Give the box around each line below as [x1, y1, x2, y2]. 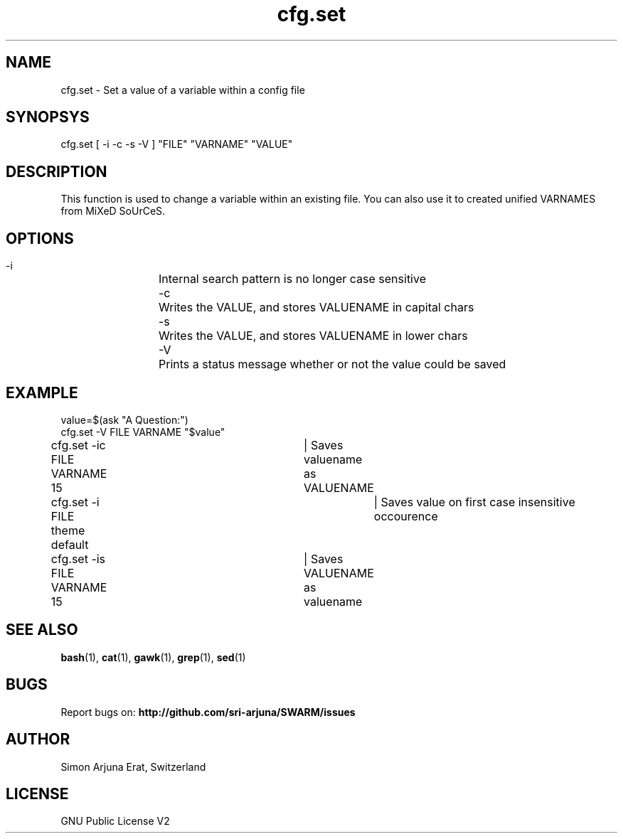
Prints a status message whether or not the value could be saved [159, 357, 506, 372]
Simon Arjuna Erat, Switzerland [60, 760, 206, 773]
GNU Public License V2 [60, 815, 170, 828]
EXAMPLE [6, 383, 78, 402]
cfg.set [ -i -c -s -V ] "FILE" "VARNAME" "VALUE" [60, 138, 293, 151]
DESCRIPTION [6, 162, 107, 181]
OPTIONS [6, 229, 74, 247]
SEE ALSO [6, 621, 78, 639]
